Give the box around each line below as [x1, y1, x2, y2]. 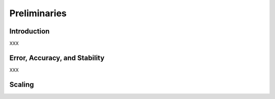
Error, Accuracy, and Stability [9, 53, 104, 62]
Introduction [9, 27, 50, 36]
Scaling [9, 80, 34, 89]
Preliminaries [9, 8, 67, 19]
